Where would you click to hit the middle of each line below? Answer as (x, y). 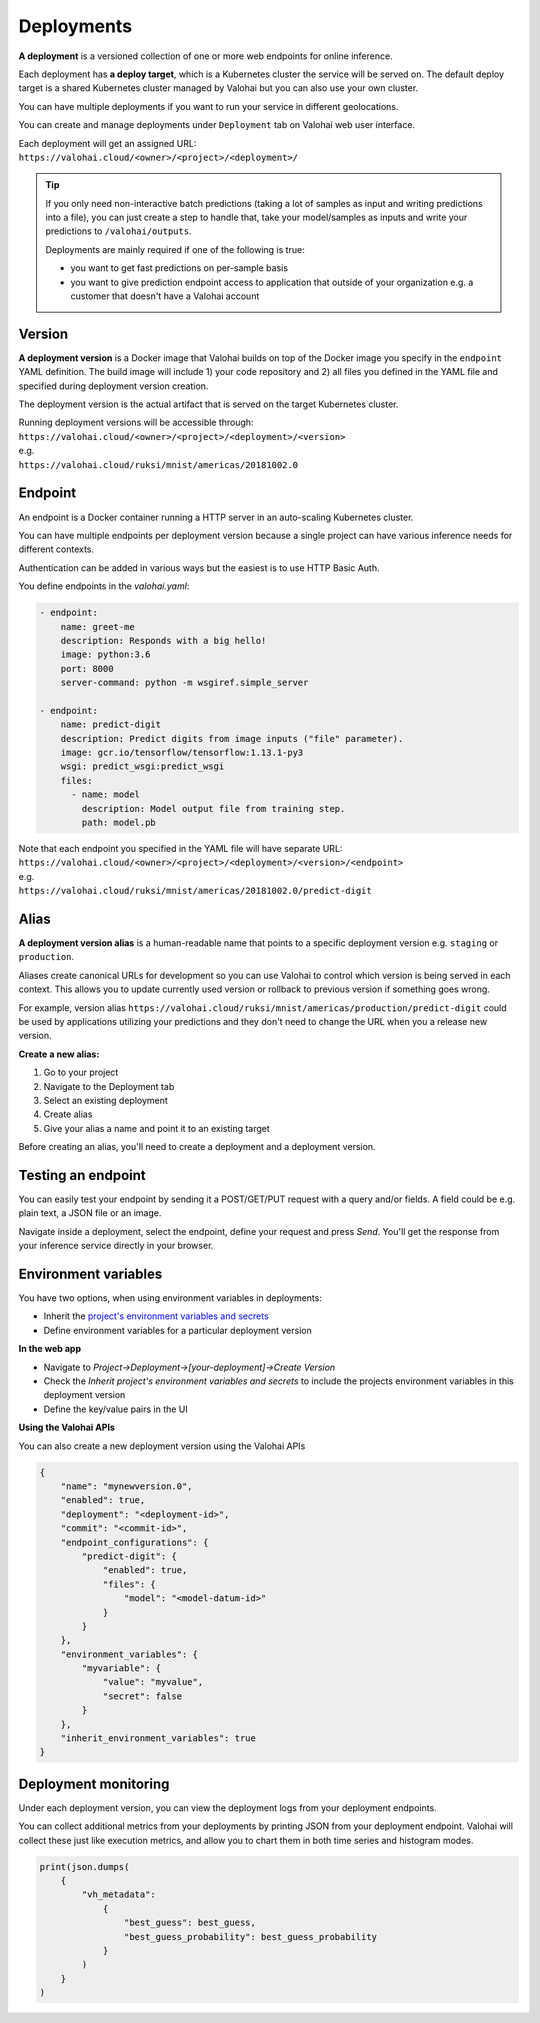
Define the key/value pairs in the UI (116, 1409)
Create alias (68, 1114)
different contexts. (56, 549)
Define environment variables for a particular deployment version (177, 1330)
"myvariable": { (121, 1668)
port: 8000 (87, 668)
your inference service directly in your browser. (116, 1246)
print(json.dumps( (84, 1866)
